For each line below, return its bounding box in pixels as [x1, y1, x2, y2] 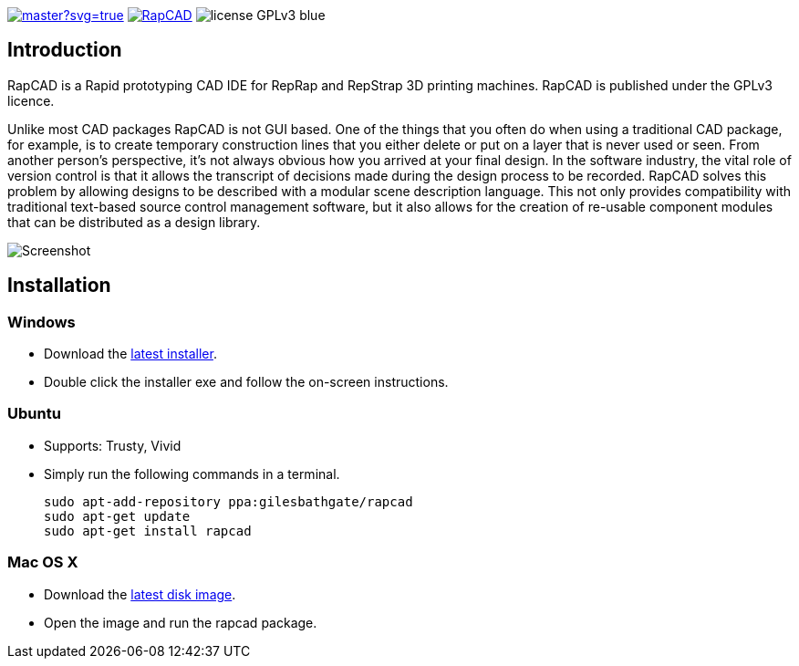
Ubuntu [7, 404, 61, 423]
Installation [7, 274, 111, 297]
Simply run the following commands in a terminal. [44, 465, 340, 482]
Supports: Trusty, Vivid [44, 437, 182, 453]
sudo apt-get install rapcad [44, 523, 252, 538]
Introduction [7, 38, 122, 62]
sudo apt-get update [44, 508, 191, 524]
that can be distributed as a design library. [7, 213, 261, 230]
